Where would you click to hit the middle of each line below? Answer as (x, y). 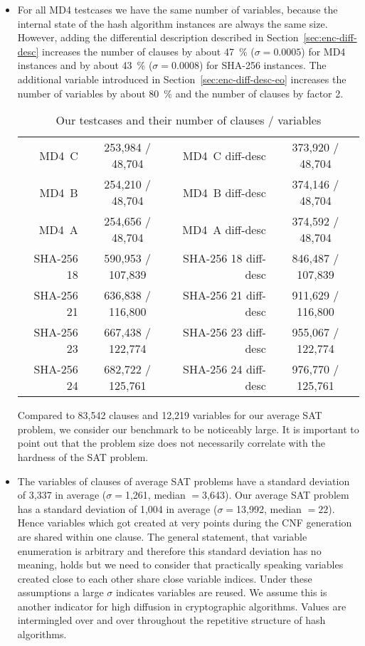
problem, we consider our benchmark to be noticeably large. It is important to (188, 429)
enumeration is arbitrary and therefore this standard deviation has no (169, 550)
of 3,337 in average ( (62, 495)
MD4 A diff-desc (224, 229)
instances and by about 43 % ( (85, 65)
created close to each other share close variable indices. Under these (165, 578)
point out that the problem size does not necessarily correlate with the (171, 443)
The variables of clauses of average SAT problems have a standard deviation (184, 481)
